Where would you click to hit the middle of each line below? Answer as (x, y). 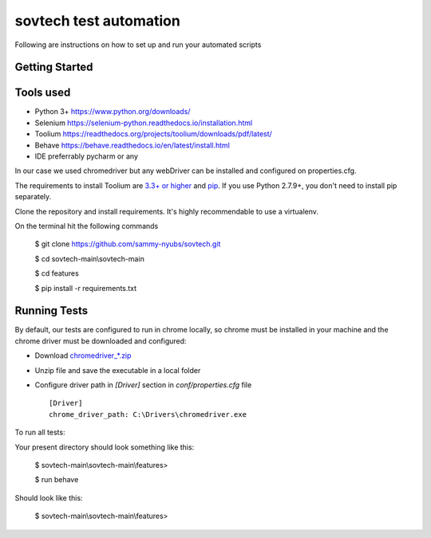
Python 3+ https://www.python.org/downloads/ (113, 112)
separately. (33, 197)
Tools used (43, 93)
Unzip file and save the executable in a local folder (118, 370)
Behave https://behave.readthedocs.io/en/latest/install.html (132, 145)
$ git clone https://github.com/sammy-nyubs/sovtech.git (128, 244)
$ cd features (57, 273)
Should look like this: (49, 497)
